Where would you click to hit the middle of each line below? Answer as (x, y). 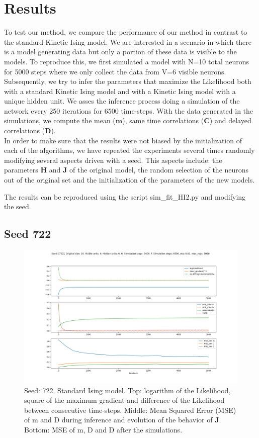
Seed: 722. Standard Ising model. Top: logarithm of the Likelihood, (127, 390)
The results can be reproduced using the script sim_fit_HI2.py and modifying (125, 196)
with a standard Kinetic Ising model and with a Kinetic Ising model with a (120, 91)
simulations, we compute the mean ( (60, 120)
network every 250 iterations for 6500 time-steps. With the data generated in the (129, 110)
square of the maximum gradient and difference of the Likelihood (124, 400)
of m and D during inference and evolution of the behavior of (118, 420)
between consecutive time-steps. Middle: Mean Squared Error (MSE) (130, 410)
